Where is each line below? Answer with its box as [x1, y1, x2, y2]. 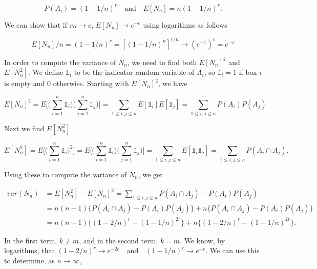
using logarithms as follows [143, 19, 227, 30]
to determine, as [4, 255, 55, 265]
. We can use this [205, 245, 260, 256]
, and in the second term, [79, 235, 158, 245]
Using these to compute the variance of [4, 169, 127, 180]
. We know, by [180, 235, 225, 245]
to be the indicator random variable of [74, 67, 195, 77]
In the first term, [4, 235, 57, 245]
